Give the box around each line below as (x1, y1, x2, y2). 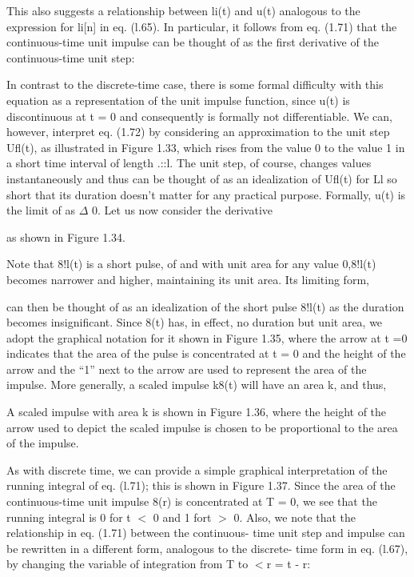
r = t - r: (266, 555, 311, 572)
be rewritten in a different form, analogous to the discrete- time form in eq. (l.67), (6, 539, 408, 556)
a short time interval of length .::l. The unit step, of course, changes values (6, 154, 372, 171)
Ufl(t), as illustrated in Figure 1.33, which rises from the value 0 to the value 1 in (6, 138, 405, 155)
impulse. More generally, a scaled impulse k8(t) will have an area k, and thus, (6, 376, 387, 393)
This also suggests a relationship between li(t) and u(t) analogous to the (6, 2, 360, 18)
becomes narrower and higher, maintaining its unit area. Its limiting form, (6, 270, 369, 287)
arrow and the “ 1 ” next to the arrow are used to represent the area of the (6, 360, 367, 377)
